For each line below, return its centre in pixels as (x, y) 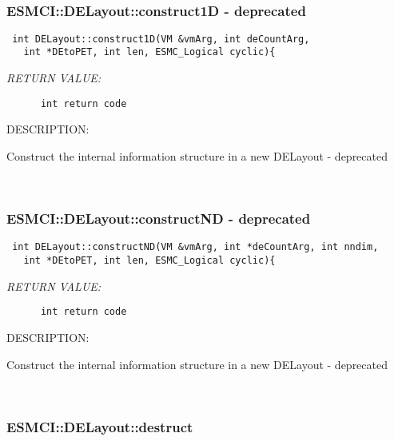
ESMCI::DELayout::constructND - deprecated (159, 219)
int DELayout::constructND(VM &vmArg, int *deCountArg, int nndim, (195, 247)
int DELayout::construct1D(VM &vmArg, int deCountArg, (161, 39)
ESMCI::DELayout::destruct (100, 426)
